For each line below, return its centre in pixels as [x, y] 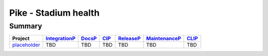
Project [21, 38]
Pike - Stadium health [54, 13]
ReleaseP [129, 38]
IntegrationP [61, 38]
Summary [26, 26]
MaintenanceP [164, 38]
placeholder [26, 45]
